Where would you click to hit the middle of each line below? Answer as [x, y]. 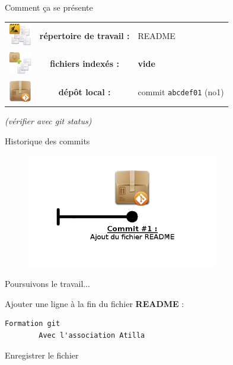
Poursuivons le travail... [47, 284]
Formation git [33, 324]
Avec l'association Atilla [92, 335]
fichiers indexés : [84, 64]
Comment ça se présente [49, 7]
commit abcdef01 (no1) [181, 91]
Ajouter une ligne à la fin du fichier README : [95, 303]
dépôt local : [84, 91]
